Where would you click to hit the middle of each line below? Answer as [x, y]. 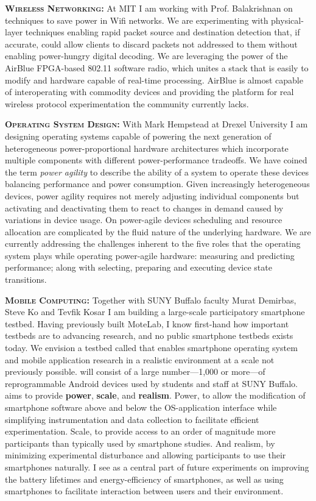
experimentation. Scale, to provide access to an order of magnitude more [140, 431]
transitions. [26, 279]
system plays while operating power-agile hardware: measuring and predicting [150, 255]
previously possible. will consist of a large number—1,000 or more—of [135, 371]
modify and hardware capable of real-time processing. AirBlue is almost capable [154, 80]
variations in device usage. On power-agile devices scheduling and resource [144, 220]
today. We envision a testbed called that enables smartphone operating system [151, 348]
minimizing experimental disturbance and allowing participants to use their [146, 455]
